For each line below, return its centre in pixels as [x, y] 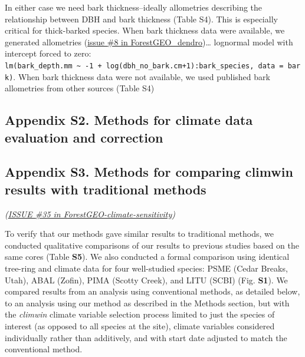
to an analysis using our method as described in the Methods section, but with [147, 303]
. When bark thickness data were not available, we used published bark [142, 76]
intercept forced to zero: [48, 53]
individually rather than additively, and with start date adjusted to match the [146, 337]
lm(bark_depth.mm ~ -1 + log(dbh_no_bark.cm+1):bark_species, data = [144, 66]
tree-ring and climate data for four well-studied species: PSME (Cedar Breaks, [146, 268]
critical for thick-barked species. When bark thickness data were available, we [145, 30]
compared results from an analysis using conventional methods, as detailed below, [152, 291]
